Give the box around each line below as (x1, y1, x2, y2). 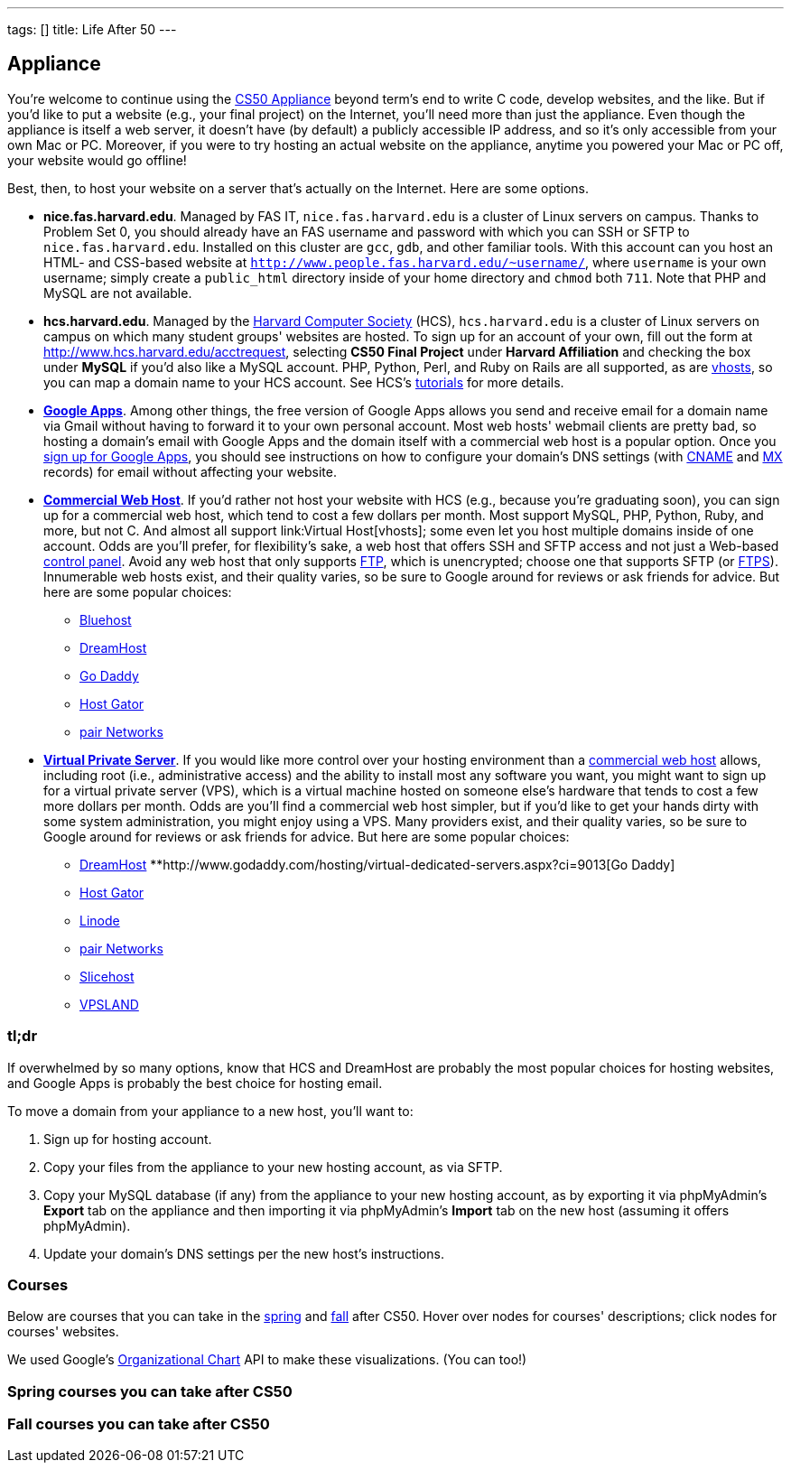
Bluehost (79, 611, 132, 628)
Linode (79, 912, 120, 928)
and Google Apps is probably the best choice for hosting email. (7, 1075, 383, 1091)
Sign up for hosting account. (43, 1130, 212, 1147)
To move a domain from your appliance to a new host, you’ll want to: (7, 1102, 414, 1119)
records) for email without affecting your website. (43, 463, 337, 479)
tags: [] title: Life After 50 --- (7, 22, 177, 37)
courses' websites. (7, 1324, 119, 1340)
